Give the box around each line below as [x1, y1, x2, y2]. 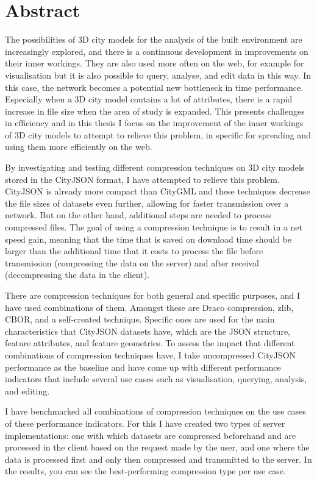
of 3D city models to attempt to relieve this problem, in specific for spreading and [5, 128, 311, 141]
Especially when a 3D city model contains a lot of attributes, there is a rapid [5, 93, 293, 105]
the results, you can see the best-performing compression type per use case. [5, 465, 286, 477]
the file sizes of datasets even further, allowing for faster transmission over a [5, 196, 289, 209]
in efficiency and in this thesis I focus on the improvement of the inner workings [5, 116, 304, 129]
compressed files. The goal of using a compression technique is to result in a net [5, 221, 302, 233]
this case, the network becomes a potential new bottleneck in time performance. [5, 80, 304, 93]
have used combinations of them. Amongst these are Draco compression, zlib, [5, 301, 294, 313]
